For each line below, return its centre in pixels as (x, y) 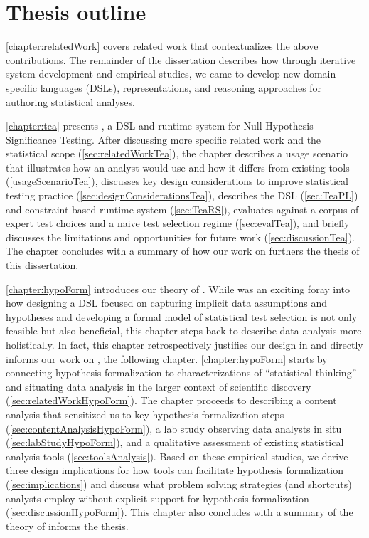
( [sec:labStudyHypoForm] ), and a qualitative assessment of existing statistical (175, 442)
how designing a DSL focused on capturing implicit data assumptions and (166, 303)
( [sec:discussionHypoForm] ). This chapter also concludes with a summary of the (180, 512)
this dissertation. (42, 265)
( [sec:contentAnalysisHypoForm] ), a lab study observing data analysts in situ (174, 428)
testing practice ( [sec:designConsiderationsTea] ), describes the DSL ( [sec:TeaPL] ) (182, 195)
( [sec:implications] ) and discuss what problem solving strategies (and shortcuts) (179, 484)
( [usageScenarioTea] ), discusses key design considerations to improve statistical (177, 181)
